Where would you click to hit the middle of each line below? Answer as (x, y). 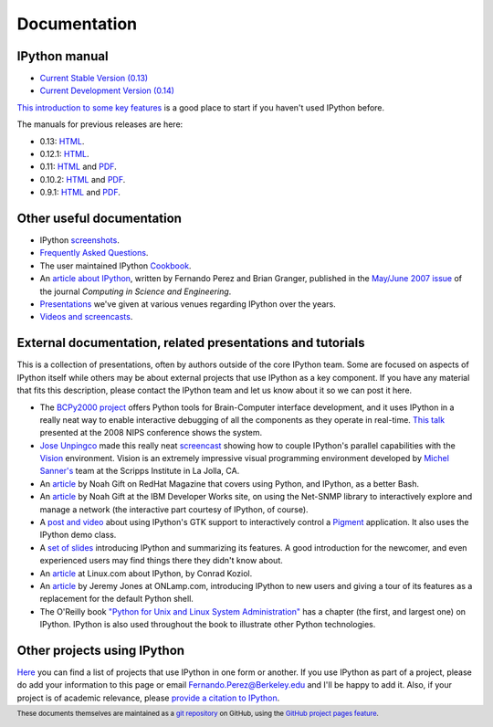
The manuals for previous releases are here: (100, 124)
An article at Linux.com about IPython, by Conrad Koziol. (146, 573)
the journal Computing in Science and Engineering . (136, 291)
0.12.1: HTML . (65, 154)
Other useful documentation (100, 218)
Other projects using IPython (101, 650)
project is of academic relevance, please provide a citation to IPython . (148, 698)
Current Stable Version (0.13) (94, 79)
